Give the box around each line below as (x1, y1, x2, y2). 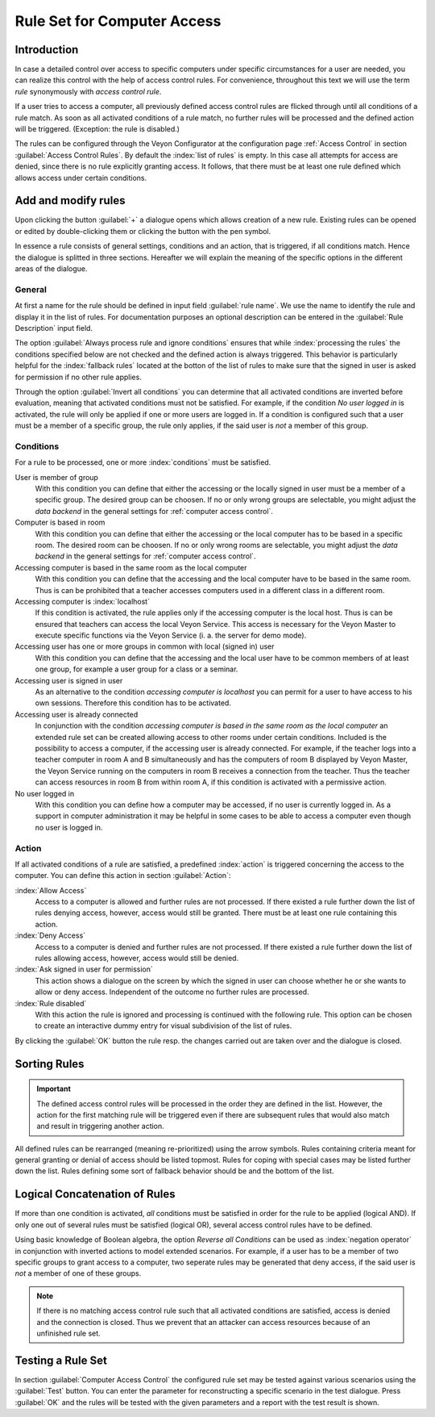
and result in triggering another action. (36, 1122, 164, 1131)
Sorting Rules (14, 1057, 85, 1071)
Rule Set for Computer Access (14, 12, 222, 30)
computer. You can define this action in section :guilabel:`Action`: (14, 871, 231, 880)
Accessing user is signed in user (14, 675, 123, 685)
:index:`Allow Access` (14, 885, 87, 895)
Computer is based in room (14, 517, 106, 528)
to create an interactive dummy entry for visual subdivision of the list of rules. (35, 1021, 292, 1030)
